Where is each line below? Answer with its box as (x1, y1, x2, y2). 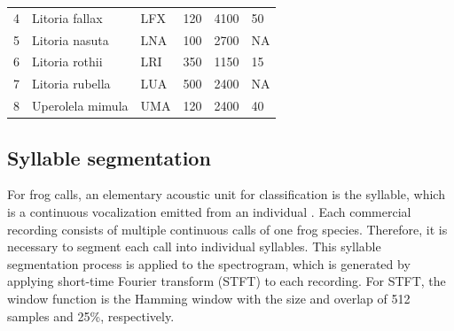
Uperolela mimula (32, 96, 129, 115)
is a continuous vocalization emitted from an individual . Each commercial (7, 203, 411, 221)
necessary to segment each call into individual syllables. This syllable (7, 237, 381, 256)
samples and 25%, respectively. (7, 306, 175, 325)
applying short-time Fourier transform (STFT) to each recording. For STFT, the (7, 272, 446, 290)
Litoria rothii (32, 52, 103, 71)
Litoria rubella (32, 74, 111, 93)
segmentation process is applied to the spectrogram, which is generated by (7, 254, 411, 273)
